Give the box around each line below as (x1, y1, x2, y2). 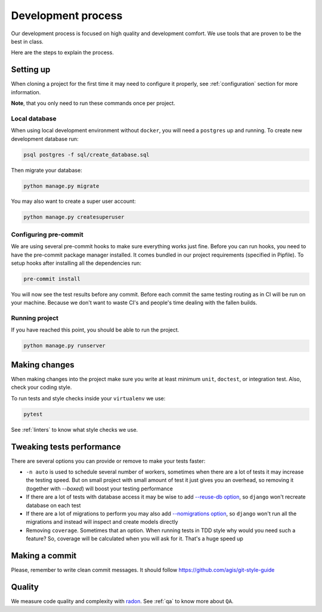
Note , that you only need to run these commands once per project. (11, 100, 175, 107)
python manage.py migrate (23, 183, 100, 189)
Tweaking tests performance (11, 441, 121, 452)
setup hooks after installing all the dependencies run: (11, 259, 141, 267)
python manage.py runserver (23, 342, 106, 349)
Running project (11, 314, 59, 322)
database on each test (26, 502, 81, 509)
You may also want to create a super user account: (11, 197, 137, 205)
